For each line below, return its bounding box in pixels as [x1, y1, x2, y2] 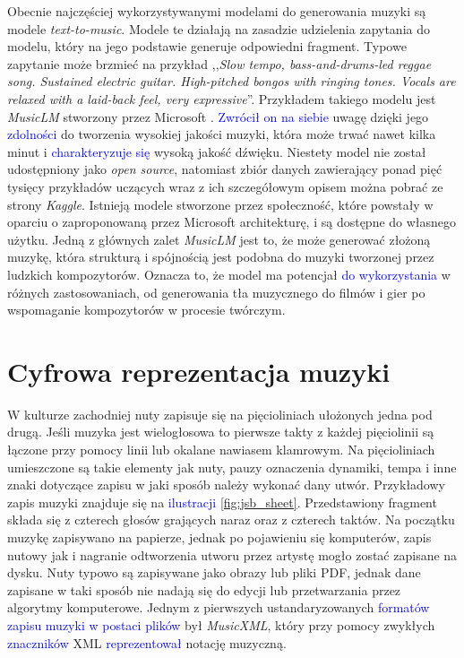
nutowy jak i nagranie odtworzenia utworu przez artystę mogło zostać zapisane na [7, 545, 458, 564]
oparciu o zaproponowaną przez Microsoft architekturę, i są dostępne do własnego [7, 212, 457, 231]
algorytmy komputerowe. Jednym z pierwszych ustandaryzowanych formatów [7, 598, 430, 617]
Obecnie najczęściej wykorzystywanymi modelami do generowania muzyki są [7, 2, 426, 20]
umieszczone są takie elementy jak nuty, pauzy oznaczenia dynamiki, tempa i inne [7, 457, 457, 476]
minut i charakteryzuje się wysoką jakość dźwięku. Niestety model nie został [7, 142, 426, 160]
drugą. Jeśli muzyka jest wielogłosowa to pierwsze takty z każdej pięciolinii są [7, 422, 434, 441]
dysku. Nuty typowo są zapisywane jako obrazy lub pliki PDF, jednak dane [7, 563, 421, 582]
